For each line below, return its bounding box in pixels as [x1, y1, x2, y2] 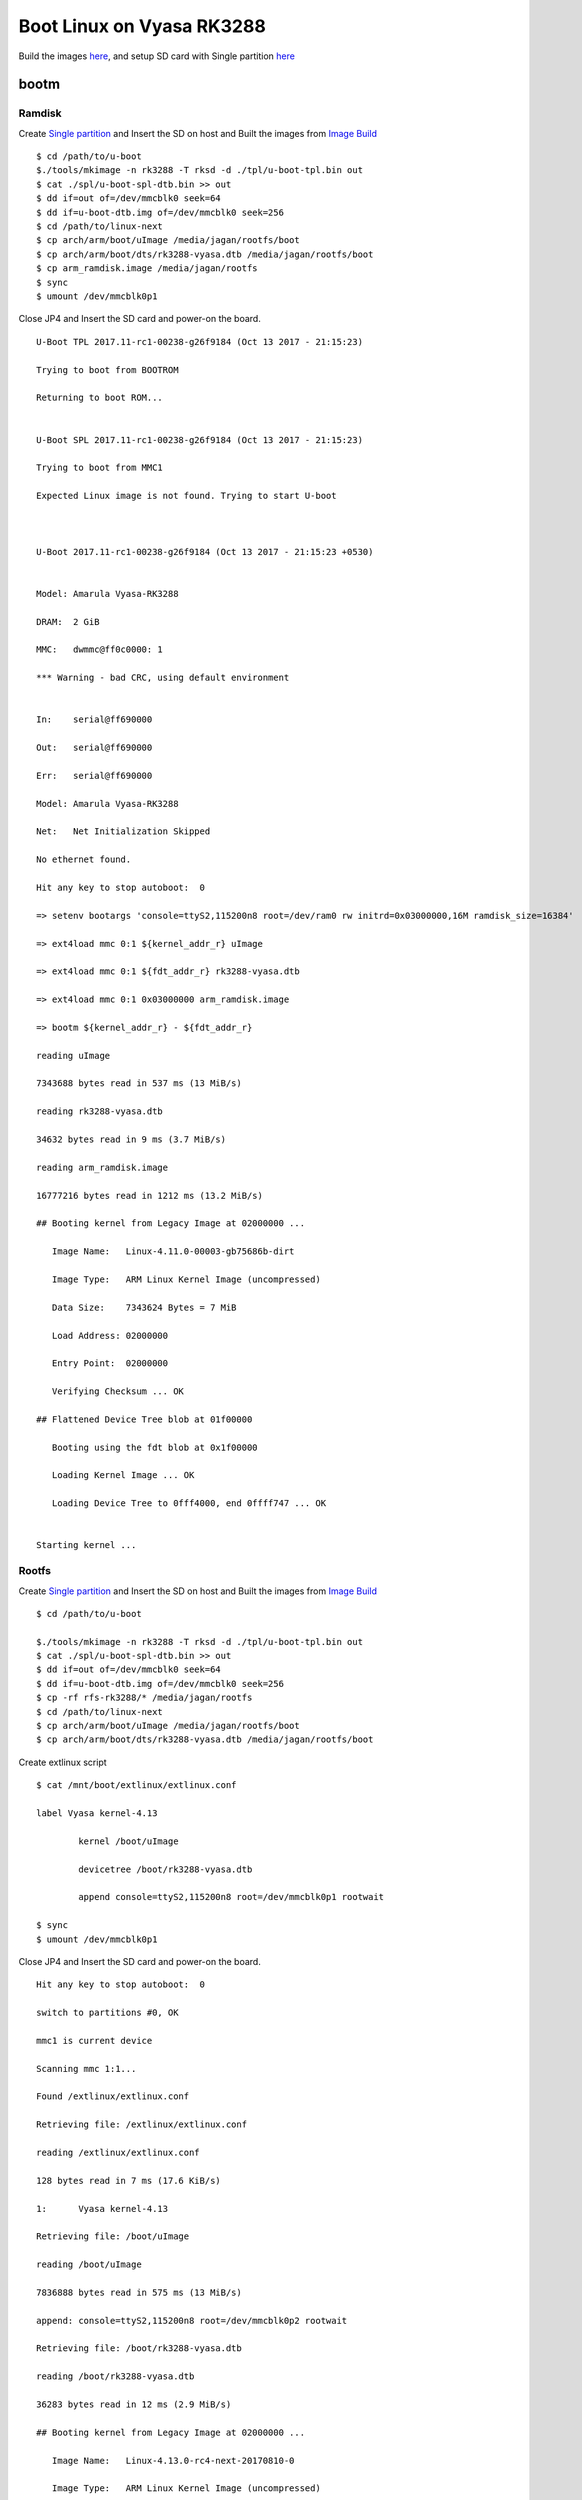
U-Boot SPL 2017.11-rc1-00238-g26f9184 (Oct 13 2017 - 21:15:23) [36, 434, 364, 445]
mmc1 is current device [36, 2035, 153, 2046]
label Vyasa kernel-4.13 [36, 1807, 158, 1819]
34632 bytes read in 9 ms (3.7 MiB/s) [36, 1134, 227, 1145]
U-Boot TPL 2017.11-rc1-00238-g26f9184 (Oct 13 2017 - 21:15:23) [36, 336, 364, 347]
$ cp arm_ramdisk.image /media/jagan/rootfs [36, 263, 259, 274]
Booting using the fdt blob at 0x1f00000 [51, 1441, 259, 1453]
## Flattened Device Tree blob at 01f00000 [36, 1413, 253, 1425]
